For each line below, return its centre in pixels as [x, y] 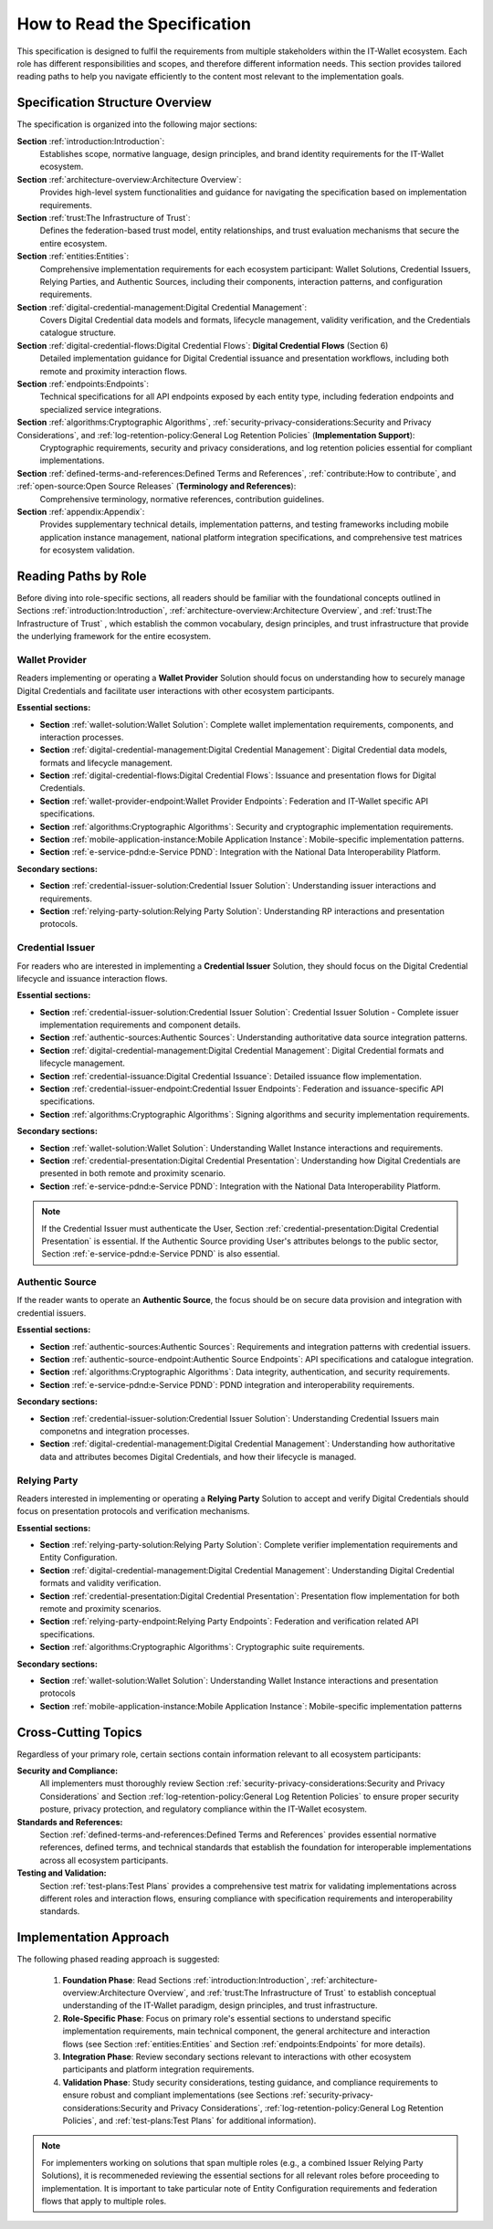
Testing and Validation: [62, 1873]
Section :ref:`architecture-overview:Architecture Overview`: [129, 179]
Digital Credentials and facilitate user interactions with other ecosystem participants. [176, 690]
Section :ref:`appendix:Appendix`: [81, 511]
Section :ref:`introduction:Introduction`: [91, 141]
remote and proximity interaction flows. [113, 371]
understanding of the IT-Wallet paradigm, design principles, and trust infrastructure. [220, 2005]
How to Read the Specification [134, 24]
